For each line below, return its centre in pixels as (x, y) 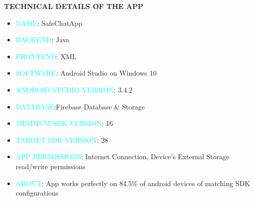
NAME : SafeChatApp (49, 23)
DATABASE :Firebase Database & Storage (80, 106)
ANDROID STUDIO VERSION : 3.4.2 (74, 89)
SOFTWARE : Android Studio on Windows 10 (86, 73)
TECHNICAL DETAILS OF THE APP (74, 6)
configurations (37, 193)
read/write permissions (50, 166)
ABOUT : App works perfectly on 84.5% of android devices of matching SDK (133, 183)
